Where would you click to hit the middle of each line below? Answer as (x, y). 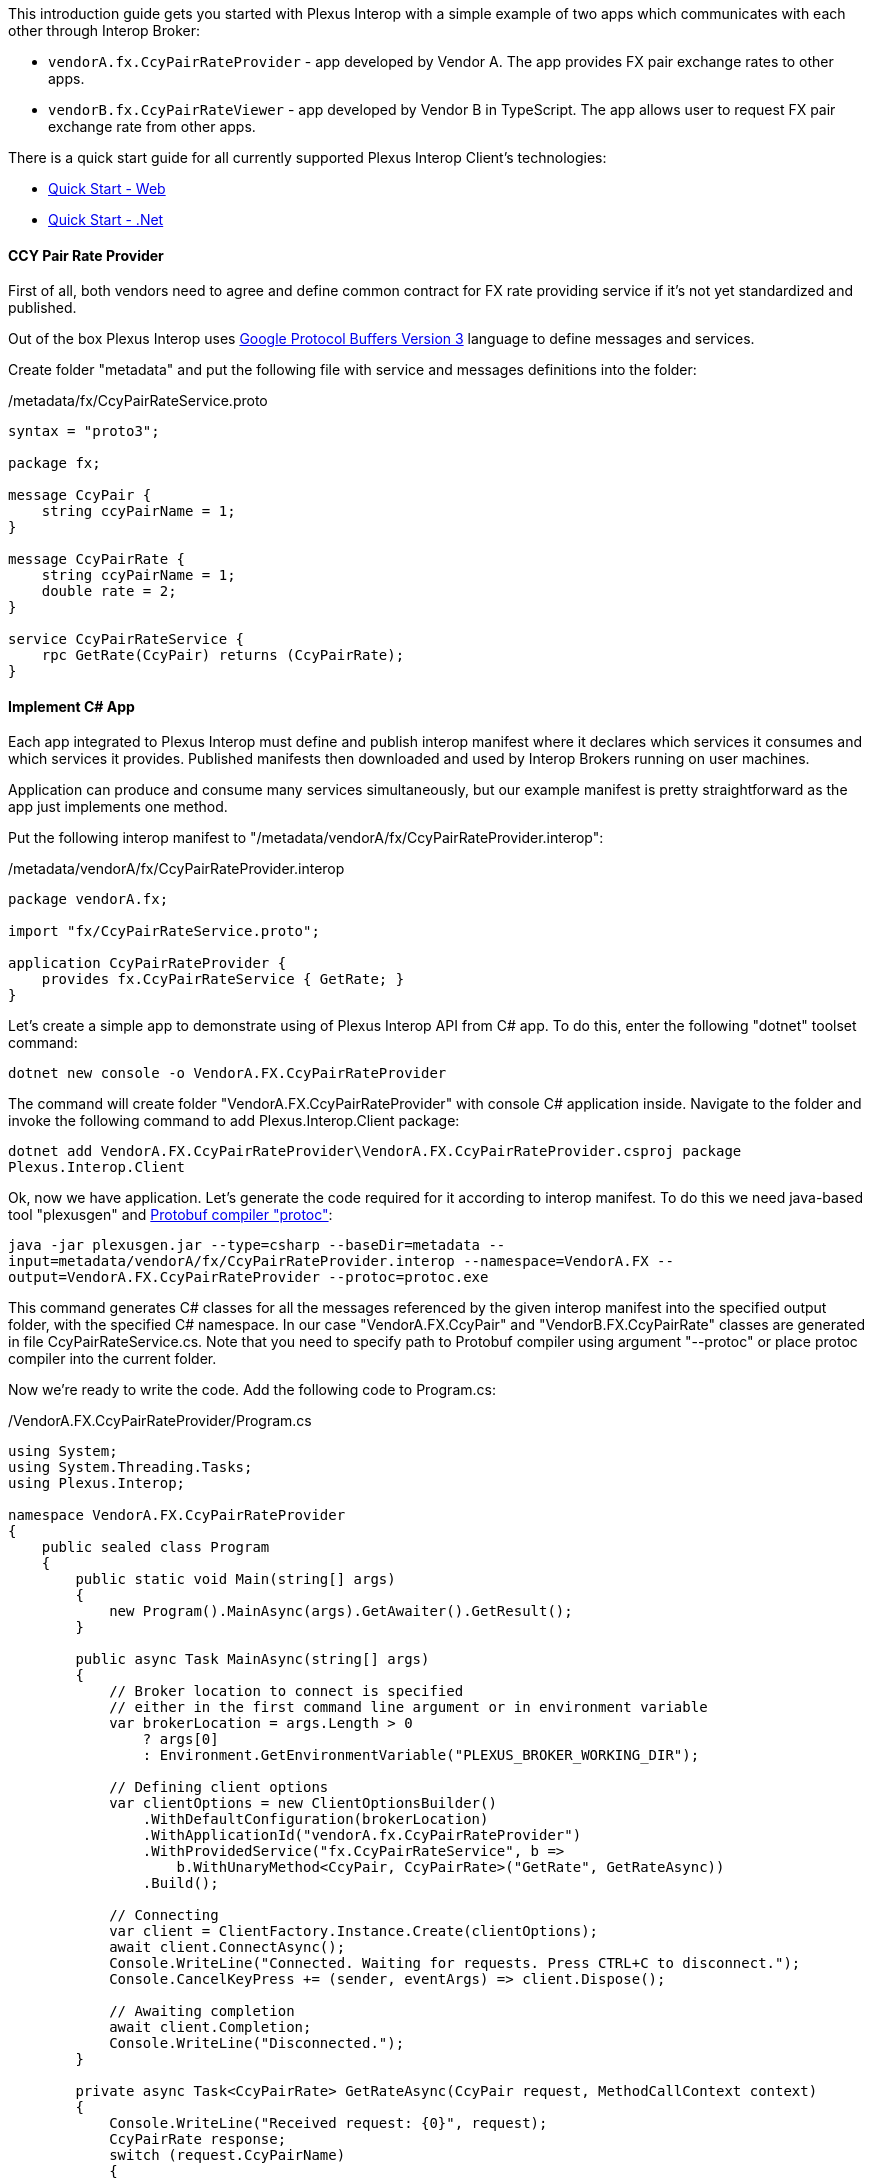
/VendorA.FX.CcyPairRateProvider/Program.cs (160, 1421)
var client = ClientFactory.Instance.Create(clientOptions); (354, 1931)
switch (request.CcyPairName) (227, 2155)
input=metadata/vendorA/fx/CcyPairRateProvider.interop (231, 1261)
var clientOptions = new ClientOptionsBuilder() (303, 1803)
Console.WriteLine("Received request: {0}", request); (328, 2123)
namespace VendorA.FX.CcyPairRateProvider (177, 1515)
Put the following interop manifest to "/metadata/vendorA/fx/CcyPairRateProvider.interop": (306, 838)
